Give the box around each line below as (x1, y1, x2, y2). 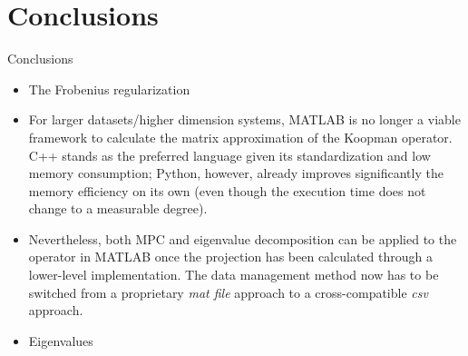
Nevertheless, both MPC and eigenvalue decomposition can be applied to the (28, 229, 457, 248)
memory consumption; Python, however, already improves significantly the (28, 163, 444, 183)
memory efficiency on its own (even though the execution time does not (28, 181, 426, 200)
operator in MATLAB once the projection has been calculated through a (28, 247, 433, 266)
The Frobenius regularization (28, 79, 190, 98)
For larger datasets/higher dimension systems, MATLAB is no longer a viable (28, 110, 461, 129)
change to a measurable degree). (28, 199, 208, 218)
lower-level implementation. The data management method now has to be (28, 265, 439, 284)
